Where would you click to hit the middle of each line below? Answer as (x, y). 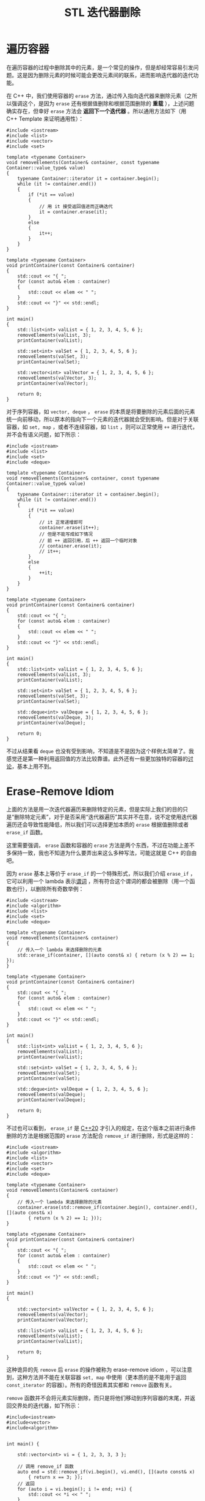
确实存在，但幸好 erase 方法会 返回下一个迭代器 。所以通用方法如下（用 (96, 111)
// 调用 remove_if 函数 (46, 1466)
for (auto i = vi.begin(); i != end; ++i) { (75, 1489)
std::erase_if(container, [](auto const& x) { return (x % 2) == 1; (106, 955)
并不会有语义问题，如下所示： (44, 434)
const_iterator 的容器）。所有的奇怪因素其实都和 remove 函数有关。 (91, 1385)
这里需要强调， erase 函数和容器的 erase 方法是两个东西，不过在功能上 (95, 845)
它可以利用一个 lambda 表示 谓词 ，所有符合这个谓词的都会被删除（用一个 (98, 881)
